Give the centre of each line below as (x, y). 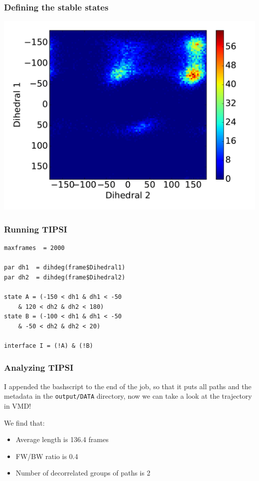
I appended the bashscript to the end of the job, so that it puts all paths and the (128, 386)
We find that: (24, 422)
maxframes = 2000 (34, 248)
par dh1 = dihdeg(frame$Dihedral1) (65, 268)
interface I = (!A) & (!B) (49, 346)
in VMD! (18, 406)
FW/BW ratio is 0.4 (47, 456)
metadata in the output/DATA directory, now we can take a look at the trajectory (128, 396)
